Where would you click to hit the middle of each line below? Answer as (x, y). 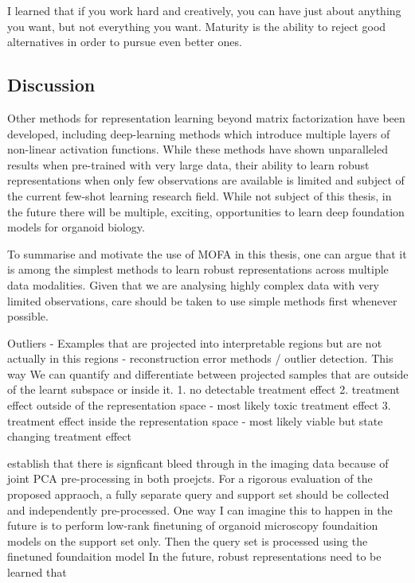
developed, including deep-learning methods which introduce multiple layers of (199, 133)
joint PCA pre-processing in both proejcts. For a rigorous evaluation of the (190, 478)
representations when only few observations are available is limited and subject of (206, 180)
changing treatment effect (69, 436)
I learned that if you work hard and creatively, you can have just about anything (204, 10)
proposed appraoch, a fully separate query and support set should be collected (198, 494)
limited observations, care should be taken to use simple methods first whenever (202, 300)
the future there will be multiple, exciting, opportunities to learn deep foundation (206, 211)
